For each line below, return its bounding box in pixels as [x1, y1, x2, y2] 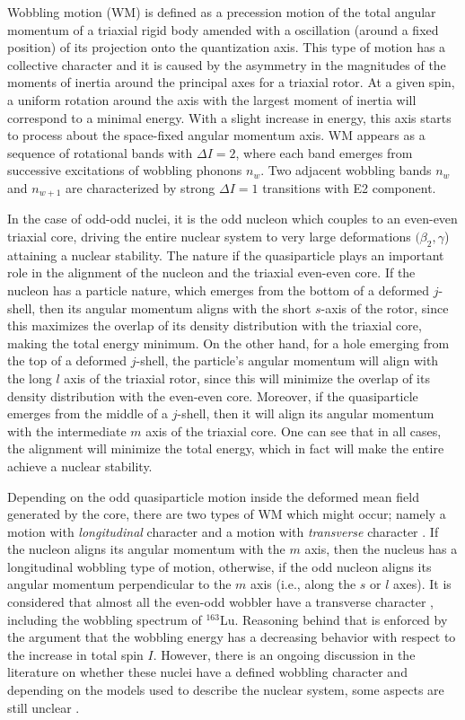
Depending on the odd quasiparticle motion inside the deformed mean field [7, 487, 419, 505]
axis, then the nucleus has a [304, 540, 458, 558]
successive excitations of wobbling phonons [7, 161, 242, 180]
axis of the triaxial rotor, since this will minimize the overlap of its [64, 368, 430, 387]
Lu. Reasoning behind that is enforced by [219, 610, 448, 628]
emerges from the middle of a [7, 404, 169, 423]
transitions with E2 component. [262, 178, 436, 197]
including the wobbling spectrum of [7, 610, 202, 628]
